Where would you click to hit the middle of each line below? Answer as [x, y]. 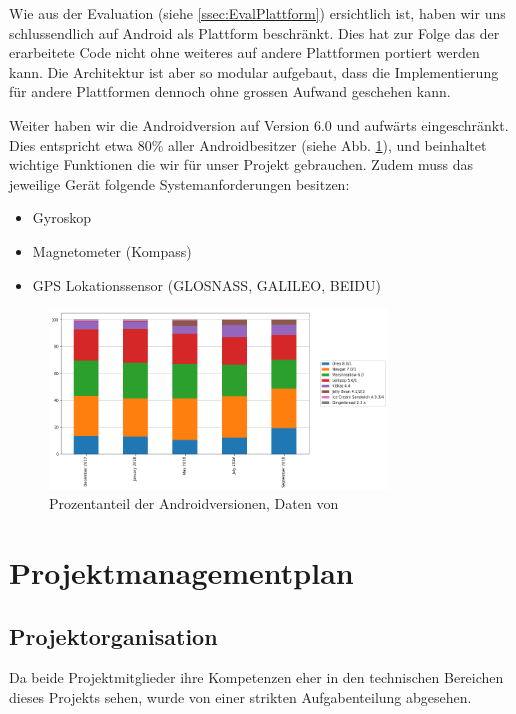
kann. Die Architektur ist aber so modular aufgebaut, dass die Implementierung [254, 71]
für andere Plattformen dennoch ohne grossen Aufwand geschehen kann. [230, 91]
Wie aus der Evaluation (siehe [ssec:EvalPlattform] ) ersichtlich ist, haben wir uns [257, 13]
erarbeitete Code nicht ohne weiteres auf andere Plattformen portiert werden [244, 52]
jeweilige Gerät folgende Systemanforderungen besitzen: [179, 183]
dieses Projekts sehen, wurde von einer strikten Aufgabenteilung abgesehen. [240, 696]
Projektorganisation [113, 635]
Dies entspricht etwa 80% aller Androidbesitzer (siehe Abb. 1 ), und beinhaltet [248, 144]
